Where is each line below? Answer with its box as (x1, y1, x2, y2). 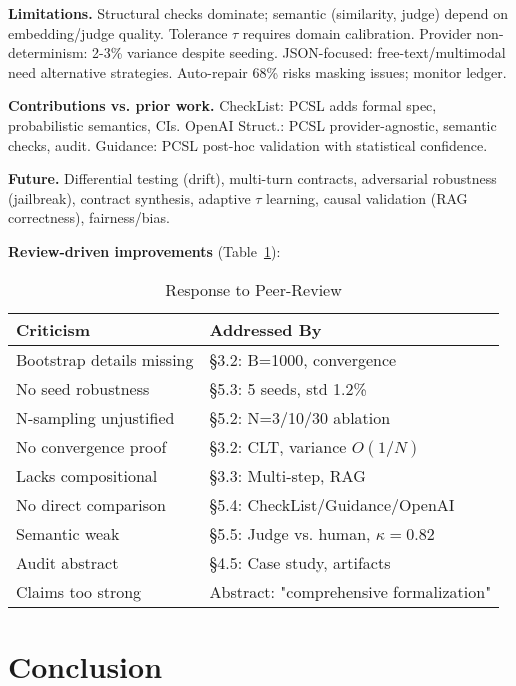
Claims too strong (16, 579, 142, 603)
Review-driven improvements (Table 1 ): (8, 240, 281, 261)
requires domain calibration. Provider (242, 22, 472, 43)
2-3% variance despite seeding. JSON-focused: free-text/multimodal (92, 42, 506, 63)
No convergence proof (16, 434, 167, 458)
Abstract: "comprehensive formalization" (209, 579, 492, 603)
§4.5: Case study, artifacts (209, 550, 391, 574)
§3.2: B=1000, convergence (209, 347, 397, 371)
